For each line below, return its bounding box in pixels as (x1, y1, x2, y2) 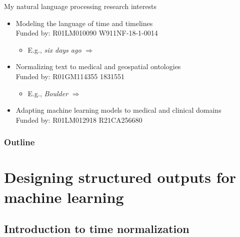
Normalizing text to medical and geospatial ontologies (15, 61, 181, 72)
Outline (4, 136, 35, 148)
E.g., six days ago (27, 44, 81, 55)
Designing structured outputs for (4, 167, 236, 187)
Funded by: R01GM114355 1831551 (15, 71, 124, 81)
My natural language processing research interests (4, 1, 157, 11)
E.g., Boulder (27, 88, 68, 98)
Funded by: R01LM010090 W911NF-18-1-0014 (15, 28, 158, 38)
